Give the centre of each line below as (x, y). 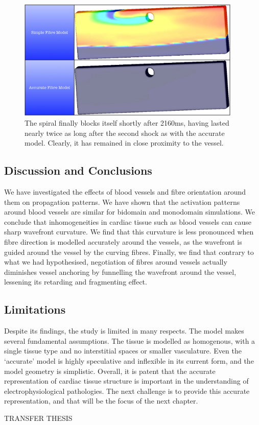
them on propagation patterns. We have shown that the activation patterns (122, 202)
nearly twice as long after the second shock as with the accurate (125, 133)
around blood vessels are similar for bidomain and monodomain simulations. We (130, 212)
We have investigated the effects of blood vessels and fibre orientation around (125, 192)
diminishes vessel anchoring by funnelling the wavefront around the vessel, (120, 271)
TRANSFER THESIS (38, 418)
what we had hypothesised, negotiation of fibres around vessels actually (116, 262)
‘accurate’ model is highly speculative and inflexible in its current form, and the (129, 361)
